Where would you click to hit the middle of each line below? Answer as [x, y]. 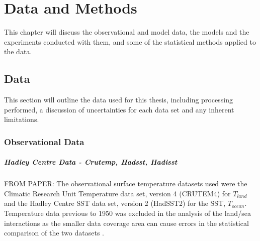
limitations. [22, 119]
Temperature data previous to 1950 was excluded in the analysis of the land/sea [127, 213]
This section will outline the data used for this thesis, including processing [118, 100]
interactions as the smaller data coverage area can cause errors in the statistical [126, 223]
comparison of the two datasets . [54, 233]
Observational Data [44, 141]
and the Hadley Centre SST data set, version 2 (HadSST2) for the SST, [115, 203]
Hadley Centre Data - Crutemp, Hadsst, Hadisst [91, 162]
